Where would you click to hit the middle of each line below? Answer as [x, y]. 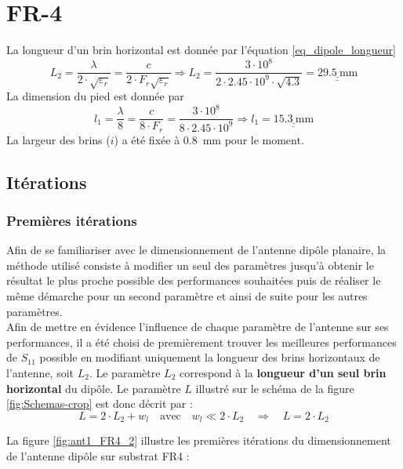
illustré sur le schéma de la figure [275, 388]
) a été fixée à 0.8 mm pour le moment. [209, 139]
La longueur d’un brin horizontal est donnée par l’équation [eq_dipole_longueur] [201, 50]
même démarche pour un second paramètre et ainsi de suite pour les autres [187, 296]
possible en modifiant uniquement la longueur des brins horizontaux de [210, 357]
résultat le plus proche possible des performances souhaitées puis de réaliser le [194, 280]
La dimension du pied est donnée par [95, 96]
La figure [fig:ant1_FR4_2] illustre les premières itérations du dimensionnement [199, 440]
